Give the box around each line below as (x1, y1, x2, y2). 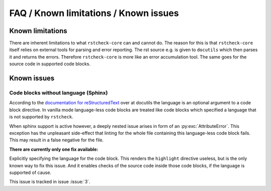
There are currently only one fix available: (9, 146, 99, 152)
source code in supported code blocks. (9, 61, 91, 67)
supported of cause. (9, 169, 52, 175)
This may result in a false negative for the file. (9, 137, 104, 143)
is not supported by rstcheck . (9, 114, 74, 120)
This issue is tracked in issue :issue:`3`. (9, 178, 90, 185)
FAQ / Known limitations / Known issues (9, 8, 179, 19)
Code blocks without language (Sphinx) (9, 89, 108, 96)
